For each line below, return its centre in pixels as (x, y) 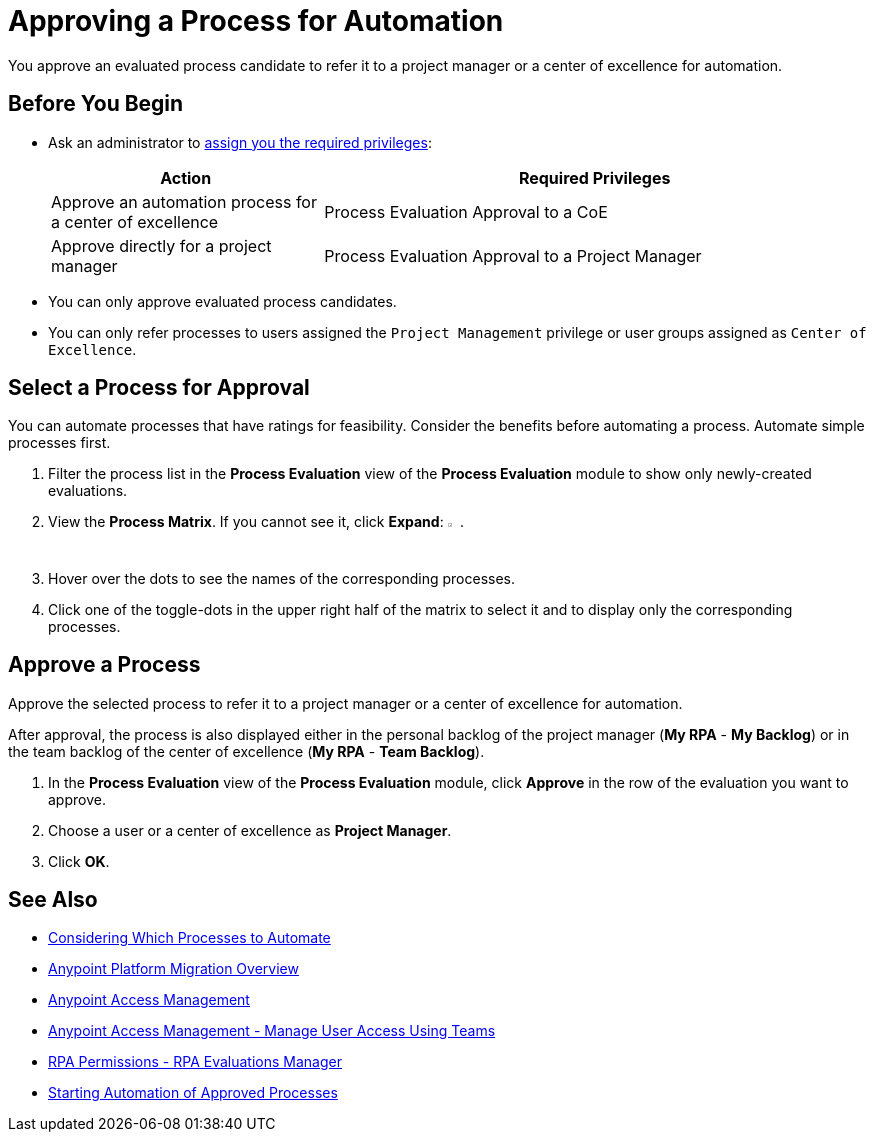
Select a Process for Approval (159, 388)
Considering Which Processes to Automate (189, 938)
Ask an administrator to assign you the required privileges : (240, 142)
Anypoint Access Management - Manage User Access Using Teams (272, 1031)
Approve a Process (104, 665)
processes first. (59, 443)
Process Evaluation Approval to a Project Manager (513, 255)
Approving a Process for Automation (256, 21)
